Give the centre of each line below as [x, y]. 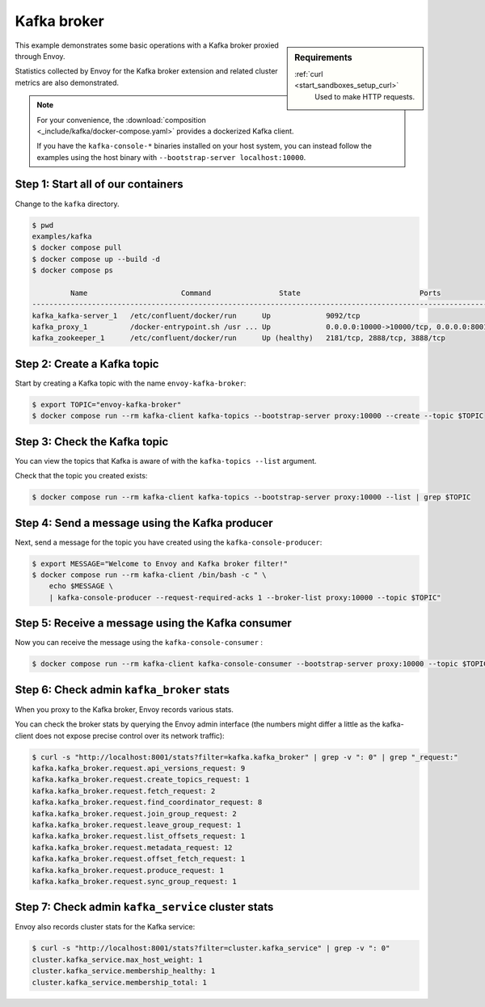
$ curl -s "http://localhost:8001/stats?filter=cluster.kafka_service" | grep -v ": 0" [211, 948]
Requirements [323, 57]
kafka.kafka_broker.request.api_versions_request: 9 [139, 769]
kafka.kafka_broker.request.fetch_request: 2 [124, 791]
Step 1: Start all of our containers [99, 185]
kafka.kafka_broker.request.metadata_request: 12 [132, 847]
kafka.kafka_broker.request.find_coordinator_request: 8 [147, 803]
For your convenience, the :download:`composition [121, 120]
